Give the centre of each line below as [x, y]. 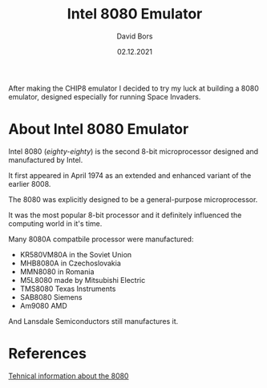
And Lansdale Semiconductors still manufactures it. [93, 321]
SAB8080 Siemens [51, 297]
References [47, 354]
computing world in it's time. [55, 223]
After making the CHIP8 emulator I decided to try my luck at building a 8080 [133, 88]
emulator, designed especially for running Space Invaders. [105, 96]
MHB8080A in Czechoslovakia [71, 263]
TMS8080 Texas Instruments [68, 289]
